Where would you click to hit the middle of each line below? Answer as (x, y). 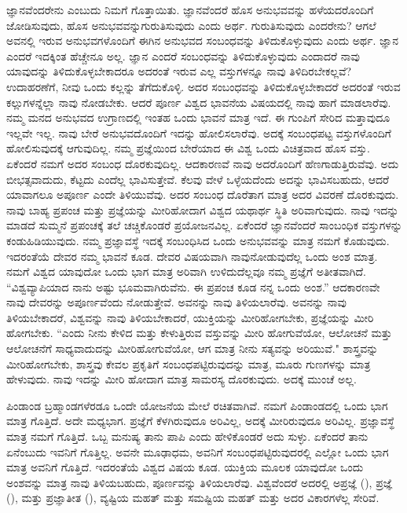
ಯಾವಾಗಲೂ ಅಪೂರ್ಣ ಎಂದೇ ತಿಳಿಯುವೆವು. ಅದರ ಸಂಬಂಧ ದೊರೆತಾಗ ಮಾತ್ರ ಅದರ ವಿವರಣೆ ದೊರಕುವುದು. (203, 194)
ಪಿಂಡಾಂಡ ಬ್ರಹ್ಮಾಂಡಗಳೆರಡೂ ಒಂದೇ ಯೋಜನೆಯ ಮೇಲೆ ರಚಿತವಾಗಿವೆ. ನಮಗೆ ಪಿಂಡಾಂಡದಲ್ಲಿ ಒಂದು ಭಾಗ (197, 405)
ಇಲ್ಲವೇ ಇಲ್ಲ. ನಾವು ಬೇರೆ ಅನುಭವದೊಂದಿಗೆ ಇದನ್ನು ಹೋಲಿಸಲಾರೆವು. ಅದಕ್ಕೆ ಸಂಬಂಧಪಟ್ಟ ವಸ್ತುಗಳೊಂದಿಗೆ (199, 132)
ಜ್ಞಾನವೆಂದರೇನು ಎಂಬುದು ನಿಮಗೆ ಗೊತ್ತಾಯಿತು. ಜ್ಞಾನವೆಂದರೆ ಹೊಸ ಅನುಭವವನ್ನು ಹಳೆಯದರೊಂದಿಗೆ (190, 9)
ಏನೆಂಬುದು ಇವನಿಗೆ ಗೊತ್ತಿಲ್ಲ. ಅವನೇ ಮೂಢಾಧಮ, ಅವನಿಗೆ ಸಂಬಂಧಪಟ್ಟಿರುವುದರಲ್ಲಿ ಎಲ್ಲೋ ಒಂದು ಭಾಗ (198, 451)
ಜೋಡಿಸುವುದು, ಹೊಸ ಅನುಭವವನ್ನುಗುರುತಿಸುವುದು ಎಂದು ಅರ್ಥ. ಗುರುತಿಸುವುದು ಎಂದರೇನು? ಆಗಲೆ (191, 25)
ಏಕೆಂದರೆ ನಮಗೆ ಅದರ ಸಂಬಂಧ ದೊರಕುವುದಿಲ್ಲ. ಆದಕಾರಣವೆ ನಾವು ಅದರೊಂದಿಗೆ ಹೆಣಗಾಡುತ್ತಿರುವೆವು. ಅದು (203, 163)
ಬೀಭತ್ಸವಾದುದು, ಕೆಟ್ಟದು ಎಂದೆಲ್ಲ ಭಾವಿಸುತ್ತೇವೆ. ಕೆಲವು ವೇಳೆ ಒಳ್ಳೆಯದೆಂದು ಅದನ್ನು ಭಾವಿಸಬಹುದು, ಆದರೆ (198, 179)
